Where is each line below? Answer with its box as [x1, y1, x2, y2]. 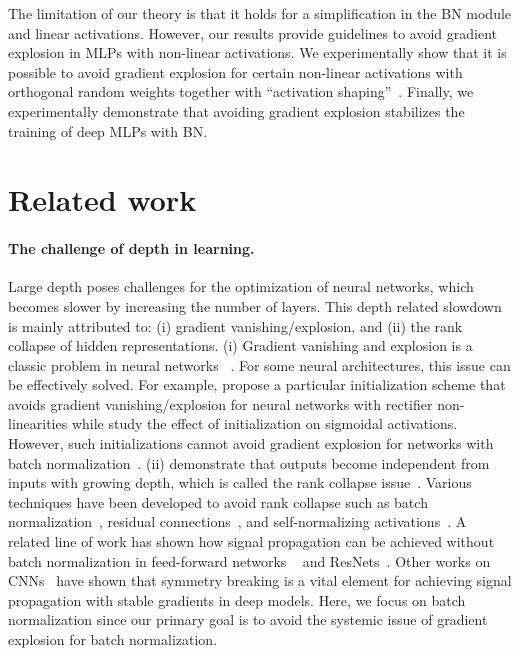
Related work [8, 179, 197, 220]
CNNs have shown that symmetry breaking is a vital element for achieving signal [8, 570, 512, 591]
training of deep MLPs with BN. [8, 120, 208, 141]
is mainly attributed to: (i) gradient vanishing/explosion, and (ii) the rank [8, 315, 463, 336]
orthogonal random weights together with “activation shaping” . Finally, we [8, 81, 474, 102]
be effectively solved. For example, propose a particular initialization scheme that [8, 374, 506, 395]
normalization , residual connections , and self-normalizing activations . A [8, 511, 467, 532]
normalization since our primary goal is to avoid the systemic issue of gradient [8, 609, 488, 630]
